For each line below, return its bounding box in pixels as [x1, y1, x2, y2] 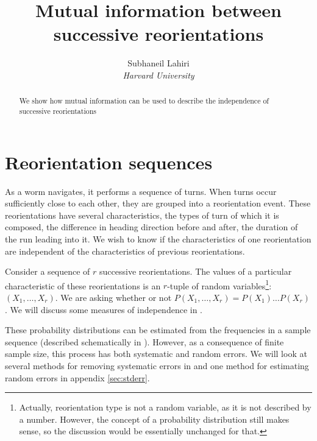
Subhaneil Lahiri [127, 57, 190, 69]
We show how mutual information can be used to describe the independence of [19, 96, 269, 106]
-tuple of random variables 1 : [167, 277, 272, 292]
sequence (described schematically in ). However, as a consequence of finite [5, 335, 284, 348]
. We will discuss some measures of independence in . [5, 303, 203, 316]
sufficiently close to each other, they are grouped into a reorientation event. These [5, 197, 311, 210]
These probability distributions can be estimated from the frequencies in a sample [5, 323, 311, 336]
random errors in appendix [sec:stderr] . [5, 371, 150, 384]
